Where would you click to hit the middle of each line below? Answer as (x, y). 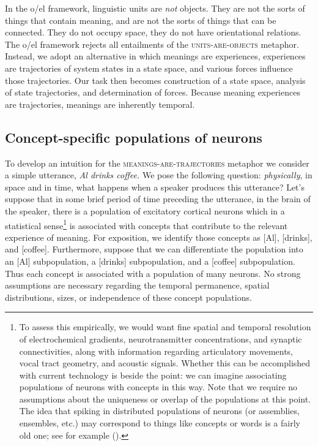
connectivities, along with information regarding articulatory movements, (156, 351)
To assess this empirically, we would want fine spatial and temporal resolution (165, 327)
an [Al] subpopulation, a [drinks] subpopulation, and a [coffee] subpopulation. (150, 261)
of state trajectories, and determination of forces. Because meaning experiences (153, 92)
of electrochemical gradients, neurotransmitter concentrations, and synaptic (161, 338)
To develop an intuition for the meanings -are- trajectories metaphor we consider (157, 163)
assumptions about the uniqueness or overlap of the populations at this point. (165, 399)
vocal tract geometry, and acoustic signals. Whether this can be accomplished (165, 363)
